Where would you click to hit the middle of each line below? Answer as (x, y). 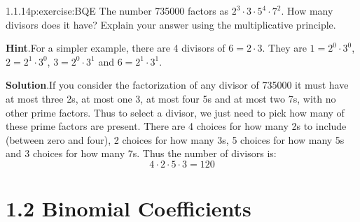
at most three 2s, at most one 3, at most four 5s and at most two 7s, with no (171, 98)
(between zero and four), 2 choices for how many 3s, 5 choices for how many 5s (175, 139)
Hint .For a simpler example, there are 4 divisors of (116, 48)
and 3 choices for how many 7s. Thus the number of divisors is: (141, 153)
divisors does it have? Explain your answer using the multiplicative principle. (171, 24)
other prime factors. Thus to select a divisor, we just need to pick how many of (175, 112)
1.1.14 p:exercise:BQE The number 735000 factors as (117, 10)
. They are (284, 48)
